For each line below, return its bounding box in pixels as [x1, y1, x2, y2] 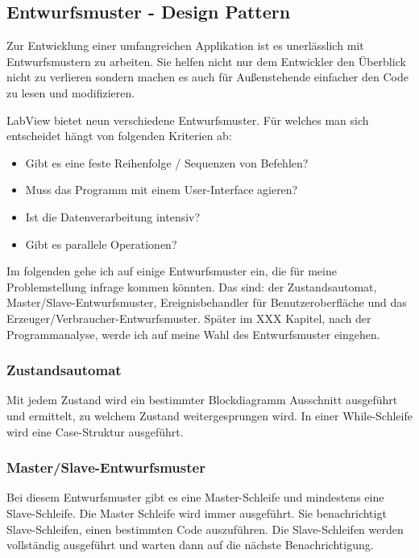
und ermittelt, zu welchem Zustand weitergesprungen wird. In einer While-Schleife [6, 407, 413, 424]
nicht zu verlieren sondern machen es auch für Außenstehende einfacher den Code [6, 68, 409, 85]
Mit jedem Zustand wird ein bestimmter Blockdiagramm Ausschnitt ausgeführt [6, 391, 398, 408]
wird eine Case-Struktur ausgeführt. [6, 423, 184, 440]
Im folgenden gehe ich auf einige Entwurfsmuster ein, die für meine [6, 262, 337, 279]
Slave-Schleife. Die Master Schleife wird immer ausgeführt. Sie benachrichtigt [6, 504, 387, 521]
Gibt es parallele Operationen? [25, 235, 177, 252]
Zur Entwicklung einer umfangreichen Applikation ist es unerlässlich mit [6, 37, 364, 54]
